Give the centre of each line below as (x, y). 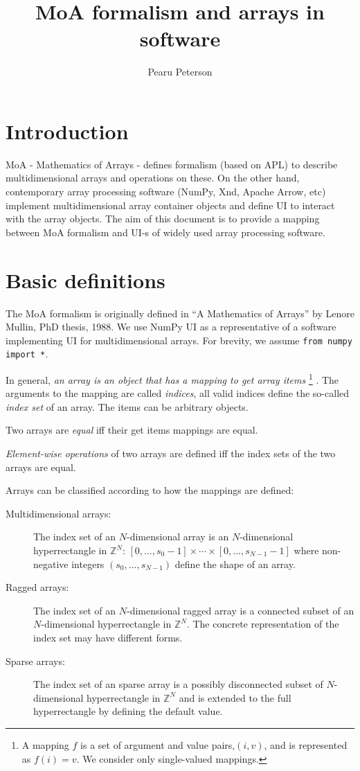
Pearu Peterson (180, 72)
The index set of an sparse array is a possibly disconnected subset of (178, 684)
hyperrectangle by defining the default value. (128, 711)
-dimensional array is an (178, 537)
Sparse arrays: (35, 661)
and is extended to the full (235, 697)
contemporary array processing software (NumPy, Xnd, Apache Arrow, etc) (166, 192)
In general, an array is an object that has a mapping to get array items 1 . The (172, 379)
